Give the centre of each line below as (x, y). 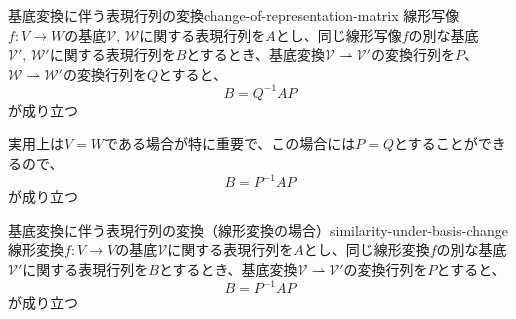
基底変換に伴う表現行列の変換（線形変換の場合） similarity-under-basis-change (258, 229)
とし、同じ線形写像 (338, 34)
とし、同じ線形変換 (366, 249)
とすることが (436, 143)
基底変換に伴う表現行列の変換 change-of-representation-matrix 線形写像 (234, 15)
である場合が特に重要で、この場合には (230, 143)
